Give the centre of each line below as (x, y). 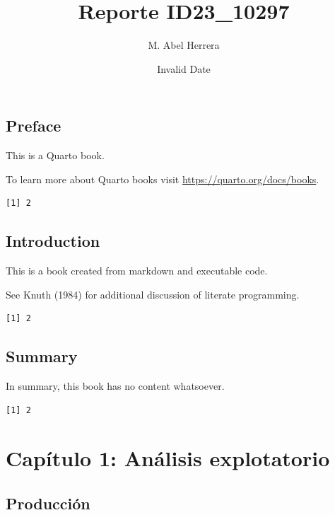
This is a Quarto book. (55, 155)
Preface (34, 126)
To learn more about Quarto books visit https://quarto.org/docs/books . (163, 179)
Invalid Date (184, 68)
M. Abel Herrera (184, 45)
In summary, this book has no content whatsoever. (115, 386)
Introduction (53, 241)
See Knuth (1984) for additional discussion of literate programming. (153, 294)
